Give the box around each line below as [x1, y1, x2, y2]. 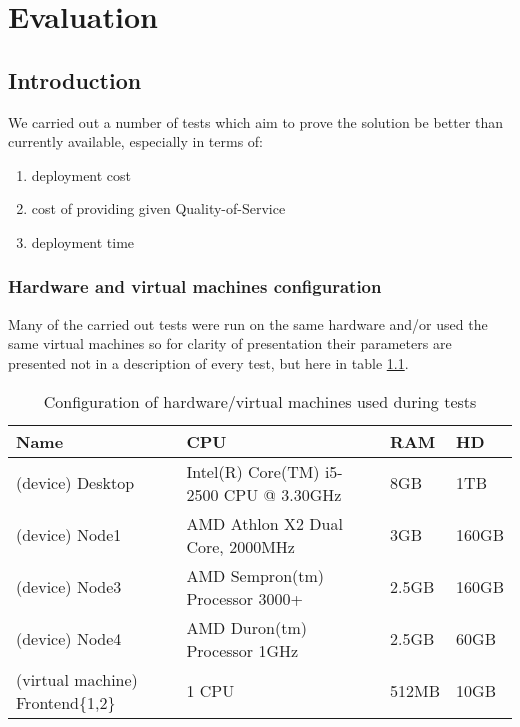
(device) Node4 [16, 627, 122, 651]
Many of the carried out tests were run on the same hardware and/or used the [8, 313, 488, 334]
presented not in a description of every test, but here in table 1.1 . [8, 352, 409, 373]
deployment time [31, 231, 135, 252]
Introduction [8, 64, 142, 95]
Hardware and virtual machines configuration [8, 274, 382, 299]
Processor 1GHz [186, 638, 299, 662]
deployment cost [31, 164, 132, 185]
